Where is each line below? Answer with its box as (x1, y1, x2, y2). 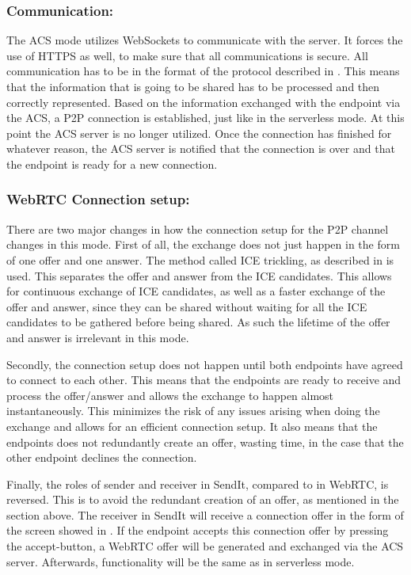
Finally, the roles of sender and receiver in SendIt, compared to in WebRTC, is (6, 475, 389, 492)
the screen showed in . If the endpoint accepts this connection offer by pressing (6, 522, 389, 539)
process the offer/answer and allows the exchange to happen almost (6, 387, 334, 403)
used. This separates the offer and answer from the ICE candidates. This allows (6, 267, 392, 284)
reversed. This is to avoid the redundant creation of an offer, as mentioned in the (6, 491, 399, 508)
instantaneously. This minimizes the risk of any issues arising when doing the (6, 402, 380, 419)
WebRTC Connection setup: (6, 189, 190, 209)
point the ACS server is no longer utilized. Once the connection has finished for (6, 124, 392, 141)
